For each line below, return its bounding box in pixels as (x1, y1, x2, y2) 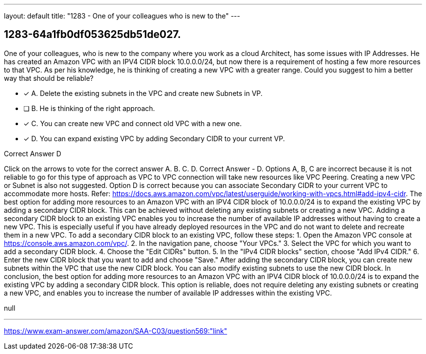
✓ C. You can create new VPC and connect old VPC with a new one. (23, 119, 242, 128)
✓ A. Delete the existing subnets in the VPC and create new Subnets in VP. (23, 89, 263, 97)
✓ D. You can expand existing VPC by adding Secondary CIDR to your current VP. (23, 134, 285, 143)
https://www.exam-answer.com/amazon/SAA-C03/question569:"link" (4, 326, 227, 335)
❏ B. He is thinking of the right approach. (23, 104, 155, 112)
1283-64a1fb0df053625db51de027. (4, 28, 181, 41)
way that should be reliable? (4, 74, 94, 82)
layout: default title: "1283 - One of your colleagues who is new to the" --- (4, 12, 240, 20)
